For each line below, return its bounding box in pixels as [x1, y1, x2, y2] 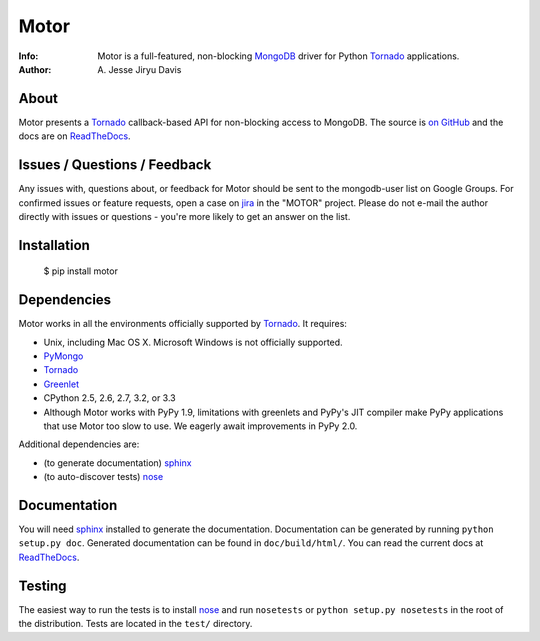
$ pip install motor [43, 265, 119, 277]
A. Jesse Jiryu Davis [97, 63, 182, 75]
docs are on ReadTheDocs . [18, 130, 131, 142]
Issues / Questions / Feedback [18, 156, 212, 174]
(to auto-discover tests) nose [43, 471, 164, 483]
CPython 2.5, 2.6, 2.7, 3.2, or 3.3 [43, 392, 177, 404]
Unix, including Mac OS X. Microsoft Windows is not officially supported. [43, 336, 344, 348]
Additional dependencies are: [18, 438, 140, 450]
